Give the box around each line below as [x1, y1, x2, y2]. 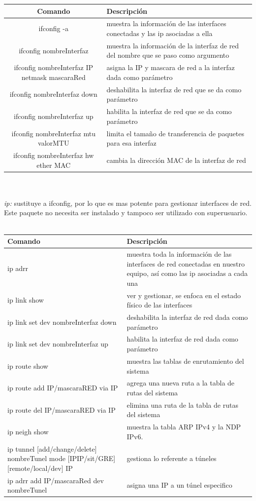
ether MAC [36, 159, 71, 170]
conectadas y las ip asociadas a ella [106, 28, 213, 38]
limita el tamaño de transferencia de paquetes [106, 128, 244, 138]
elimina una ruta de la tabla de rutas [127, 399, 238, 410]
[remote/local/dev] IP [7, 462, 73, 473]
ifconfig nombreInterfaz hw [13, 150, 94, 160]
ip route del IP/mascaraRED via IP [7, 404, 116, 415]
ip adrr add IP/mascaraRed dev [7, 475, 104, 485]
